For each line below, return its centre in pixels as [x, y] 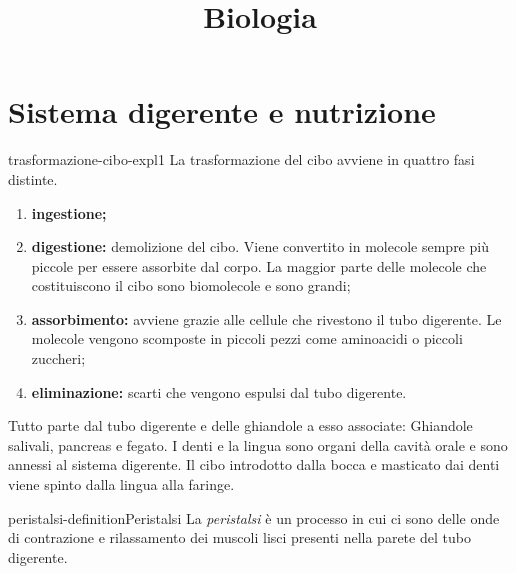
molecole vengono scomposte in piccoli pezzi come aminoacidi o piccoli [247, 338]
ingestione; [69, 212]
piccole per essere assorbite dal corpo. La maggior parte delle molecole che [259, 265]
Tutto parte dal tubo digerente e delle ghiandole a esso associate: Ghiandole [240, 425]
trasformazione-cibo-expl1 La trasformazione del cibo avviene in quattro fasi [241, 159]
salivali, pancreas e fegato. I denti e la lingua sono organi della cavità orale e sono [258, 444]
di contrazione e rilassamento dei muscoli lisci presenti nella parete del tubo [239, 537]
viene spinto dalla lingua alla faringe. [121, 484]
